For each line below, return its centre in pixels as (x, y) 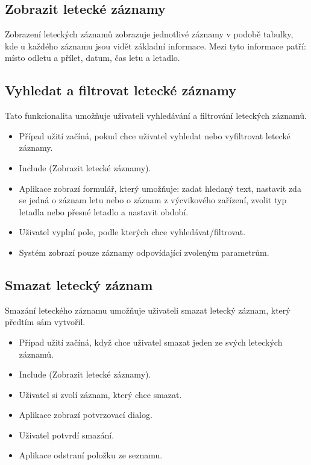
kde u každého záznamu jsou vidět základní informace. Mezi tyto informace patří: (155, 46)
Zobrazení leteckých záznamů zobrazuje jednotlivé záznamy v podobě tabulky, (149, 34)
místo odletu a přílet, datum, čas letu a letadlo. (93, 58)
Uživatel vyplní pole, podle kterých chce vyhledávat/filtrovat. (132, 232)
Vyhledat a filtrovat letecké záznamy (121, 90)
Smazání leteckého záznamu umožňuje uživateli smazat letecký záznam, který (148, 310)
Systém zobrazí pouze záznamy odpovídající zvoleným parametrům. (144, 252)
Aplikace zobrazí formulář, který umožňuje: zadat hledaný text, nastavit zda (160, 188)
